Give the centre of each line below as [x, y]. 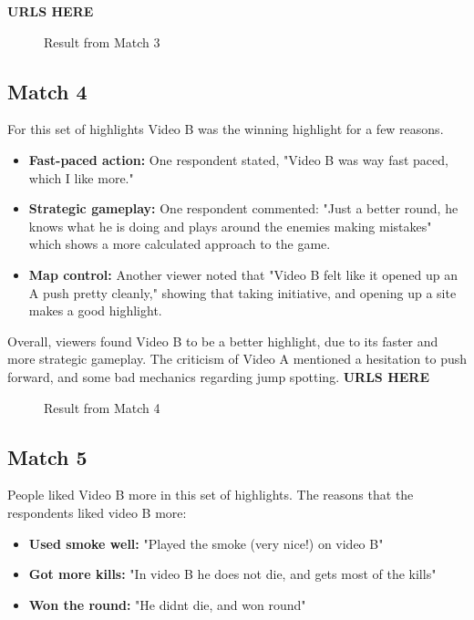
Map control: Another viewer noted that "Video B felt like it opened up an [243, 274]
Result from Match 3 [102, 41]
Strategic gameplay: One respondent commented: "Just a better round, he [243, 208]
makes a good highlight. [95, 310]
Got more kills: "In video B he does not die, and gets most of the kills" [232, 574]
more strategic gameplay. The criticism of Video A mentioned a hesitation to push [237, 359]
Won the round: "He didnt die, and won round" [167, 604]
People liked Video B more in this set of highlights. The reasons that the [211, 495]
